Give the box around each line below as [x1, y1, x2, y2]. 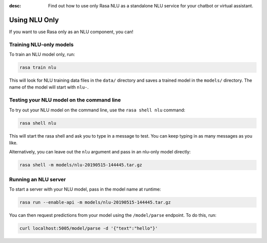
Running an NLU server [9, 176, 66, 183]
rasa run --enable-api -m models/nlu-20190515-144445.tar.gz [19, 199, 171, 205]
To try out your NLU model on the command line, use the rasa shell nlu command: [9, 107, 185, 113]
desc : [9, 3, 21, 8]
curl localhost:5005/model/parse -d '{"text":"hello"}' [19, 225, 158, 231]
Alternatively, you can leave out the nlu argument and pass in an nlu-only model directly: [9, 149, 191, 155]
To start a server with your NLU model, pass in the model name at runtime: [9, 186, 161, 193]
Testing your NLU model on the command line [9, 97, 121, 103]
